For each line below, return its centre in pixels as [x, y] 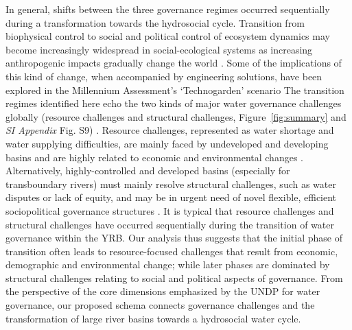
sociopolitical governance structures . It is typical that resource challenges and [170, 210]
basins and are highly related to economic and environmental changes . [154, 157]
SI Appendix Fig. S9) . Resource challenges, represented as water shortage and [170, 130]
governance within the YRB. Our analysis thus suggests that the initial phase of [174, 238]
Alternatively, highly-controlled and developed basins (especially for [148, 170]
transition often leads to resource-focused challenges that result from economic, [172, 251]
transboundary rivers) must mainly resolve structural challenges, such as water [171, 184]
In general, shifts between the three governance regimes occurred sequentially [168, 9]
